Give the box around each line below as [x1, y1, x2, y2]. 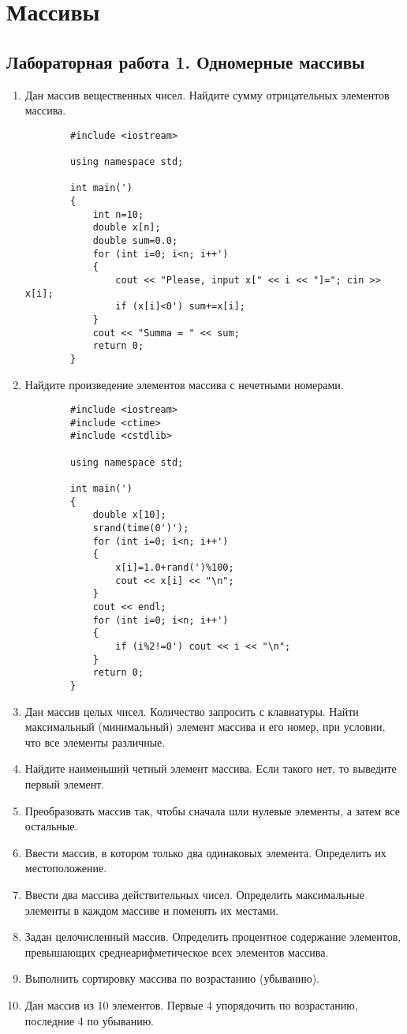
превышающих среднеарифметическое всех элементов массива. [24, 943, 329, 960]
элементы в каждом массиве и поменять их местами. [24, 901, 279, 918]
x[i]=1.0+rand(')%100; [115, 562, 234, 574]
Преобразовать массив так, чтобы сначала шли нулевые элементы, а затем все [24, 802, 400, 819]
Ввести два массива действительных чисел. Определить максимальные [24, 886, 364, 902]
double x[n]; [92, 222, 161, 234]
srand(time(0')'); [92, 523, 189, 534]
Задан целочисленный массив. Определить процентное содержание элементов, [24, 928, 401, 945]
